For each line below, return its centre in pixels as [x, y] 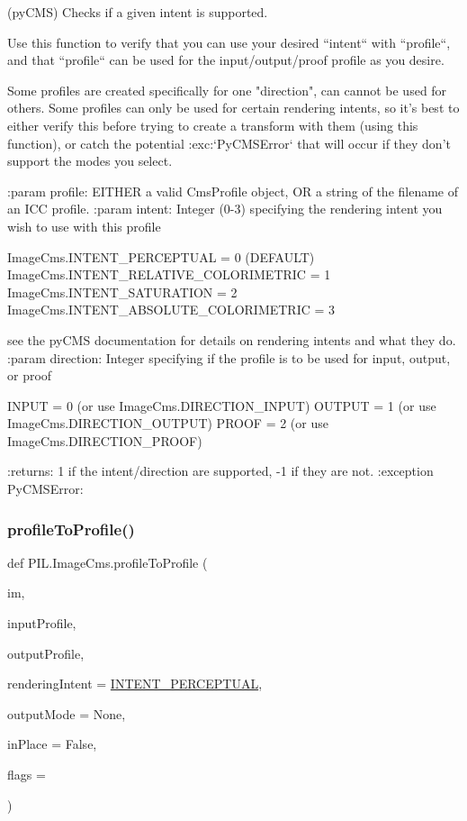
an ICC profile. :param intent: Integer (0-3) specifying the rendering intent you [225, 209]
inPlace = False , [52, 744]
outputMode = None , [67, 713]
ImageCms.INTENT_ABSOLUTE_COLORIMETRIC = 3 [171, 310]
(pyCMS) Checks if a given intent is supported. [138, 12]
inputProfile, [42, 623]
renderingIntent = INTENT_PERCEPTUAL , [135, 684]
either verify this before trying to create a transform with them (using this [213, 125]
